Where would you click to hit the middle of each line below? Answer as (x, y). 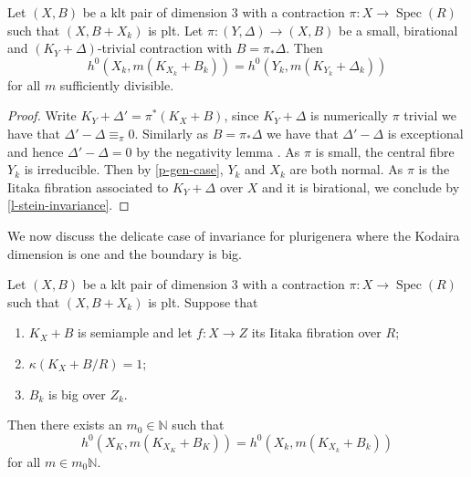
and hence (36, 151)
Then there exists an (65, 425)
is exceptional (425, 133)
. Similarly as (172, 133)
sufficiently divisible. (117, 84)
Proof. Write (42, 115)
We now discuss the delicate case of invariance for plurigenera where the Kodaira (234, 235)
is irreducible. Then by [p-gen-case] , (124, 169)
